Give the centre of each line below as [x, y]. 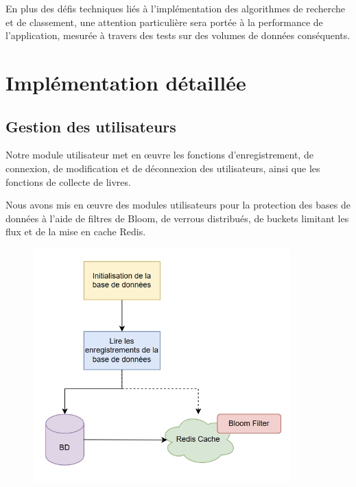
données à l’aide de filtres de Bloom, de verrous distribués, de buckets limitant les [177, 218]
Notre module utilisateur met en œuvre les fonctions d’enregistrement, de [159, 155]
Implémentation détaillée [126, 82]
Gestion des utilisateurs [91, 126]
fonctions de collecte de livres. [68, 181]
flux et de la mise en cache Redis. [76, 231]
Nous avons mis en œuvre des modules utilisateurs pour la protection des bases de [178, 205]
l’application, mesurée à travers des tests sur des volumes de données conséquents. [178, 35]
